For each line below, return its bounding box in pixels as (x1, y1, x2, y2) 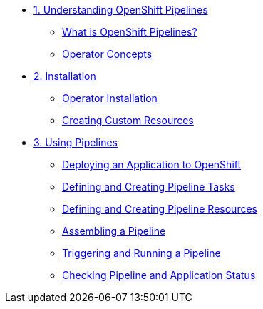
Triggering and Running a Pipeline (62, 247, 221, 259)
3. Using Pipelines (33, 136, 118, 148)
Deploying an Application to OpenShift (62, 158, 242, 171)
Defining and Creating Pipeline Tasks (62, 181, 235, 193)
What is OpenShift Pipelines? (62, 26, 197, 38)
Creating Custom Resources (62, 114, 194, 126)
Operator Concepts (62, 48, 153, 60)
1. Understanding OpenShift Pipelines (33, 4, 208, 16)
